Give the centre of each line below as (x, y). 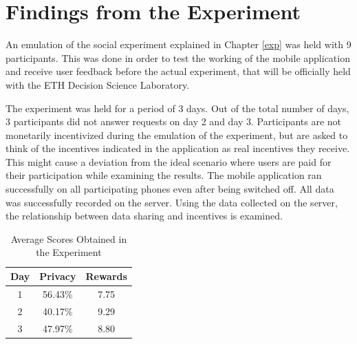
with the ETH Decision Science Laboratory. (98, 84)
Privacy (58, 276)
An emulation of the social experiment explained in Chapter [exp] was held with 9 (178, 44)
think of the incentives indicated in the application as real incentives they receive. (178, 148)
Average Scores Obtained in (69, 238)
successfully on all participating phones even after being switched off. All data (170, 189)
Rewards (106, 276)
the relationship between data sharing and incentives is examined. (144, 216)
